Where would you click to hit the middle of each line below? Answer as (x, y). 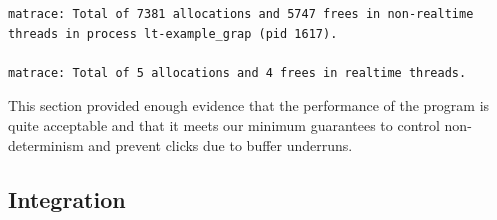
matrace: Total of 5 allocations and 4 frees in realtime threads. (237, 72)
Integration (67, 198)
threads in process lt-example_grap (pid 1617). (173, 33)
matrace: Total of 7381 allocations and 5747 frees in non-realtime (241, 14)
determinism (46, 144)
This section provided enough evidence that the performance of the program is (249, 105)
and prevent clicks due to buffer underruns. (220, 144)
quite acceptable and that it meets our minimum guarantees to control (224, 124)
